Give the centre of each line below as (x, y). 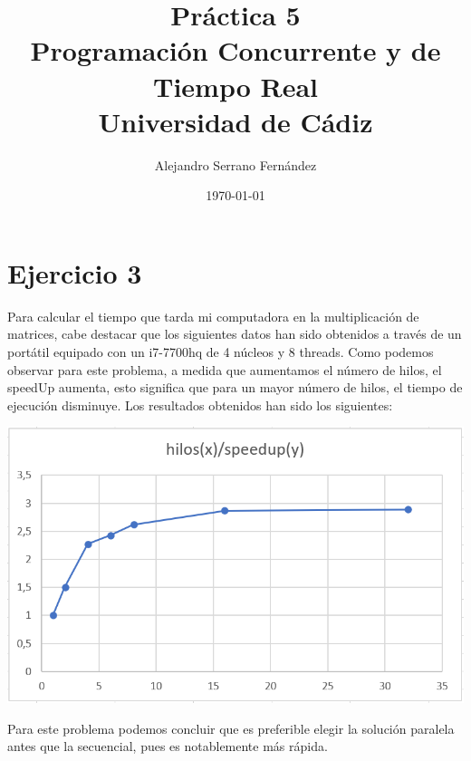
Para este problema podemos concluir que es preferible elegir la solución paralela (231, 728)
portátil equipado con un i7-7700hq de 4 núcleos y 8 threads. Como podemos (221, 352)
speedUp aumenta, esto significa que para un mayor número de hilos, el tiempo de (235, 387)
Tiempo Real (235, 86)
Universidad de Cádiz (235, 121)
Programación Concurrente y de (235, 50)
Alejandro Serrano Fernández (235, 164)
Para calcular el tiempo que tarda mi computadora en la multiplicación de (213, 316)
